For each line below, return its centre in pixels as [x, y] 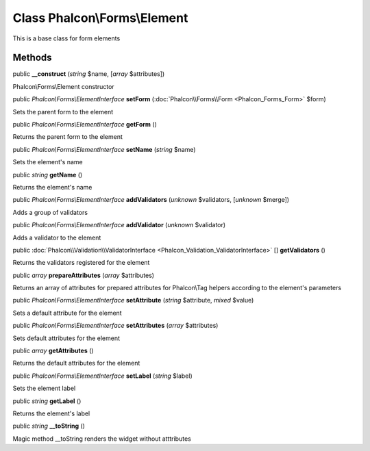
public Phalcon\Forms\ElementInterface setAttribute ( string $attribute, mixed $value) [133, 300]
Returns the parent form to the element [68, 137]
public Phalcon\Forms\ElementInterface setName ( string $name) [104, 149]
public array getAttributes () [53, 351]
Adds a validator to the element [57, 237]
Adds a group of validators [50, 212]
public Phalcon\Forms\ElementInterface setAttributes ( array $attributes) [115, 326]
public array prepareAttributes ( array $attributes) [83, 275]
